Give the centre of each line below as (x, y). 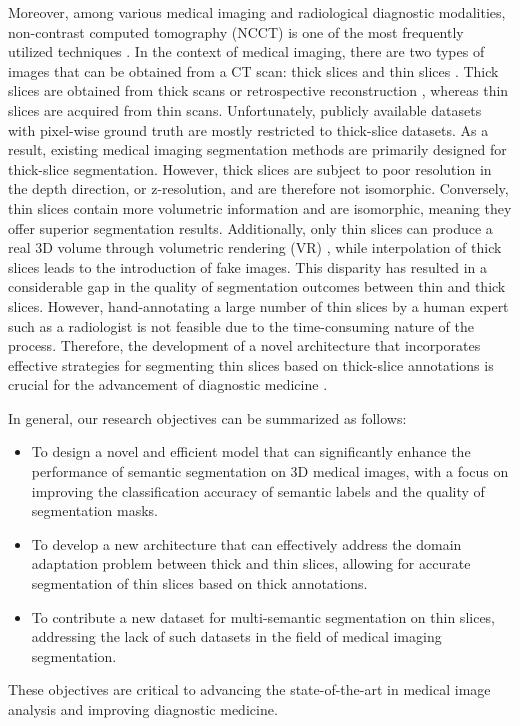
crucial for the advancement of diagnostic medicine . (168, 384)
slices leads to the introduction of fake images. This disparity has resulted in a (248, 266)
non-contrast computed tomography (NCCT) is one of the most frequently (236, 31)
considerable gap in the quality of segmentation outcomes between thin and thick (257, 286)
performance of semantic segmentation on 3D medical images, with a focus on (270, 471)
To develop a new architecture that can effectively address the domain (246, 543)
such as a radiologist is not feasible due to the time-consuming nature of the (241, 325)
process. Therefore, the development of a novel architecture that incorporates (244, 345)
